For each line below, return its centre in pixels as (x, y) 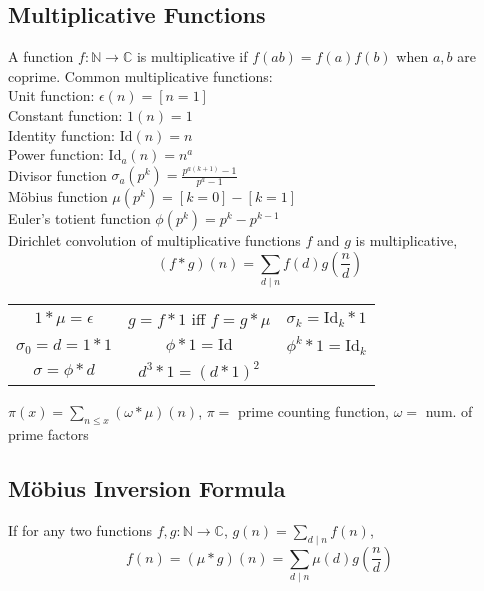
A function (41, 56)
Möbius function (58, 196)
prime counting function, (314, 411)
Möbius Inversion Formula (147, 488)
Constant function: (65, 114)
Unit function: (51, 95)
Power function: (56, 154)
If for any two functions (80, 529)
